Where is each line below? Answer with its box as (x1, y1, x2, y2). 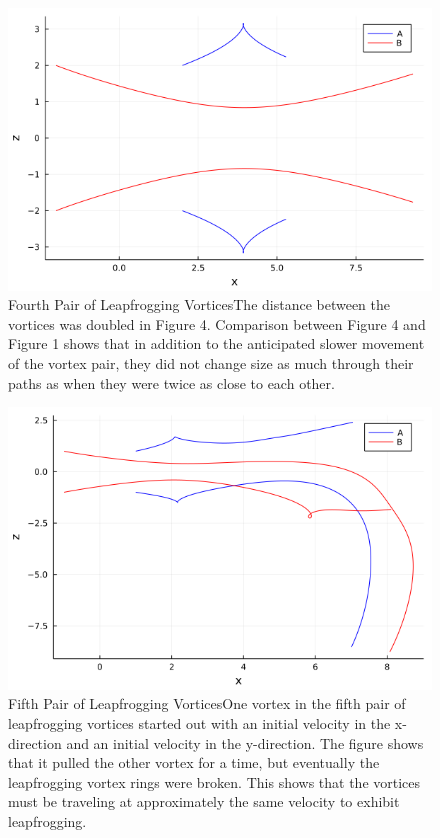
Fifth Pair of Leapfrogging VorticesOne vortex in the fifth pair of (8, 693, 406, 714)
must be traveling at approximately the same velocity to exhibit (8, 791, 400, 812)
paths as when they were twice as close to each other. (8, 372, 335, 393)
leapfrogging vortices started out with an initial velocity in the (8, 713, 391, 734)
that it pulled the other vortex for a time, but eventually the (8, 752, 380, 773)
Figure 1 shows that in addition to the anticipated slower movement (8, 333, 425, 354)
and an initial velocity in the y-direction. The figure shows (66, 732, 424, 753)
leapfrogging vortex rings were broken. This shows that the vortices (8, 771, 421, 792)
